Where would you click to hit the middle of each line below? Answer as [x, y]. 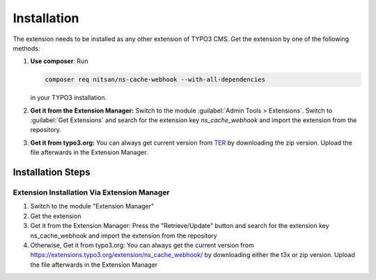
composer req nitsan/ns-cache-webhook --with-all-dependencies [155, 80]
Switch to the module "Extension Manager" [92, 206]
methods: [26, 48]
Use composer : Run [59, 61]
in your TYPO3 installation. [69, 98]
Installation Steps [52, 173]
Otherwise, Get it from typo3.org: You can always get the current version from [142, 245]
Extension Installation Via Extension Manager [91, 192]
